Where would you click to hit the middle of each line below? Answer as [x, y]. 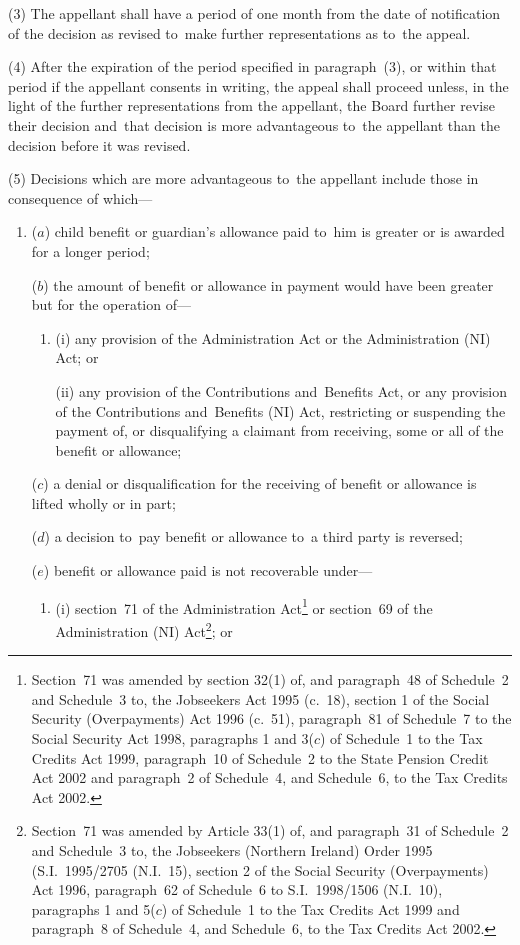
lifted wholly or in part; [103, 502]
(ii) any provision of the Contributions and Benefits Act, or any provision [281, 390]
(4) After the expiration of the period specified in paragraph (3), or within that [252, 66]
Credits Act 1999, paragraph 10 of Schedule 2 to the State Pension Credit [260, 757]
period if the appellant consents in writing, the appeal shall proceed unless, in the [258, 85]
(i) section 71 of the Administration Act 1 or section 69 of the [244, 606]
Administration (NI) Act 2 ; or [144, 629]
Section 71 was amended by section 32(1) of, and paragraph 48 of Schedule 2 [270, 679]
